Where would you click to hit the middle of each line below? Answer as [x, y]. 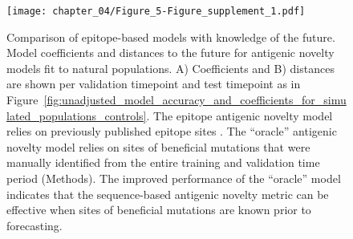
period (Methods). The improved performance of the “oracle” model [174, 178]
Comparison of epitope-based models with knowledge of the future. [171, 36]
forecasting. [34, 225]
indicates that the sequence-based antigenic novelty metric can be [168, 194]
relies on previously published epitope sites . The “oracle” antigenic [172, 131]
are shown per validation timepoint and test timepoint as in [154, 84]
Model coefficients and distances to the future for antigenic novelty [170, 53]
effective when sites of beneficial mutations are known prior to [159, 210]
